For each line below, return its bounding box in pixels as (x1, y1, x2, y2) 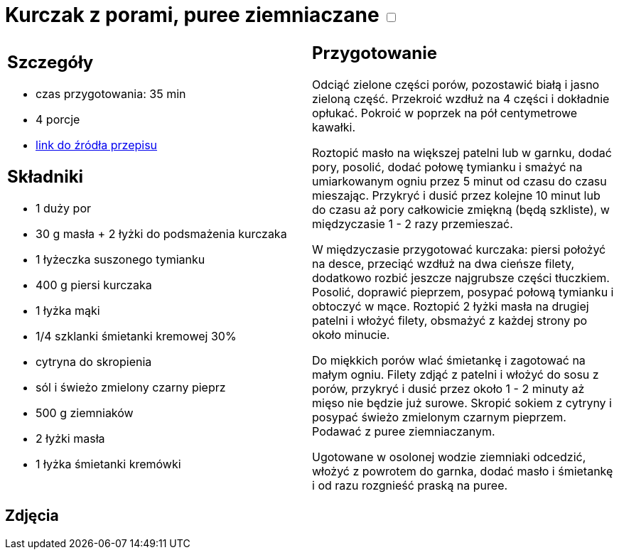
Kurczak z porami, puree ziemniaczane (5, 3, 380, 27)
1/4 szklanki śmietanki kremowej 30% (36, 329, 237, 344)
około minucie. (312, 327, 390, 342)
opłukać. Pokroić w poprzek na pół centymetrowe (312, 105, 578, 120)
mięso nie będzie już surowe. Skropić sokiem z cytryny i (312, 395, 612, 410)
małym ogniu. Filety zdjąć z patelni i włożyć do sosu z (312, 367, 599, 382)
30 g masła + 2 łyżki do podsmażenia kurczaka (36, 227, 287, 242)
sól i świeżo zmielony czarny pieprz (36, 380, 226, 395)
